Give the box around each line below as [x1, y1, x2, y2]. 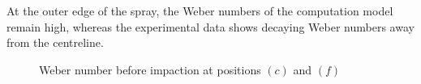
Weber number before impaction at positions [39, 61, 261, 78]
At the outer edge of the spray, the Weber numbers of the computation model [6, 2, 393, 19]
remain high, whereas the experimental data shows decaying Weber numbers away [6, 18, 415, 35]
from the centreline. [6, 34, 104, 51]
